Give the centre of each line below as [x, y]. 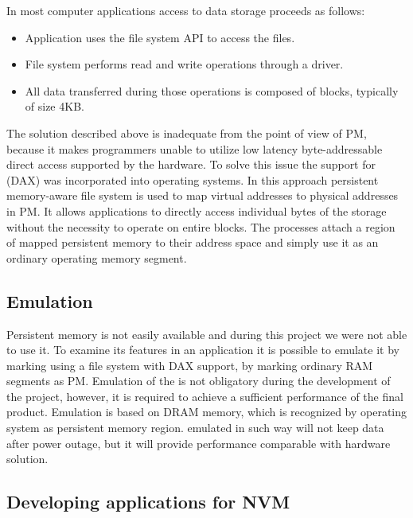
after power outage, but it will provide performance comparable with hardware [199, 443]
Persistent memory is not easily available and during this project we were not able [207, 334]
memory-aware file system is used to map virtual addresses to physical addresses [203, 195]
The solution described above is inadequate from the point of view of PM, [187, 132]
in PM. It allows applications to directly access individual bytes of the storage [197, 210]
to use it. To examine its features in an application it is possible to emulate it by [203, 350]
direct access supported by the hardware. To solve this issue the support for [191, 164]
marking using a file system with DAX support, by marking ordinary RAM [190, 365]
